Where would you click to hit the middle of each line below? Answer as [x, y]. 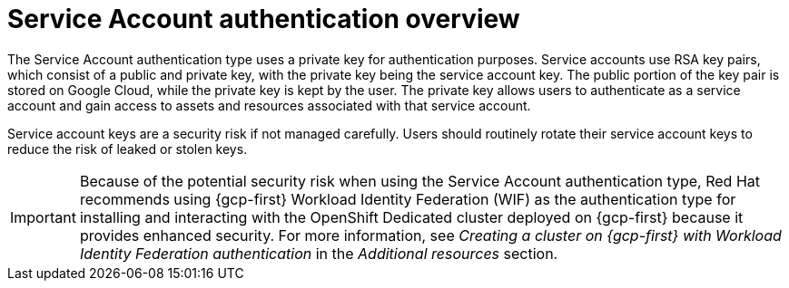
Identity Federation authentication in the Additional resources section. [319, 253]
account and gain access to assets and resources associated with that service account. [269, 105]
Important [43, 217]
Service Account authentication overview [264, 19]
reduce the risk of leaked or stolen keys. [128, 149]
